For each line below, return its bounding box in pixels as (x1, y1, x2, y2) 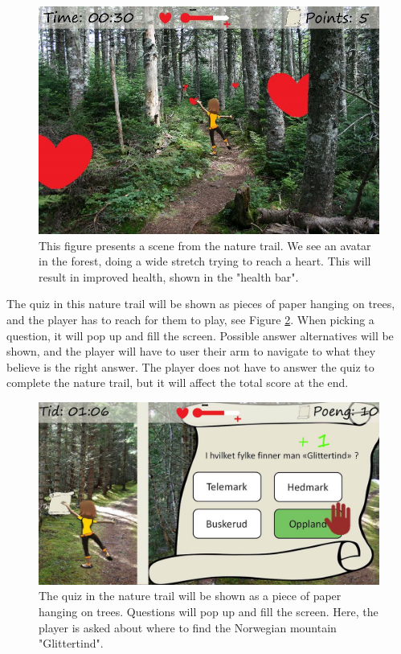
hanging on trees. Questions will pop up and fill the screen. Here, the (39, 603, 378, 620)
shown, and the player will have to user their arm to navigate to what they (6, 343, 376, 360)
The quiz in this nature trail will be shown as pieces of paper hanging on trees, (6, 295, 395, 312)
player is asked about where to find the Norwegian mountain (39, 619, 337, 635)
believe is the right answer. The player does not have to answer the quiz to (6, 358, 374, 375)
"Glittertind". (39, 635, 104, 652)
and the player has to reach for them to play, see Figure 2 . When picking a (6, 311, 374, 327)
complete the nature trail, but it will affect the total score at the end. (6, 374, 349, 391)
